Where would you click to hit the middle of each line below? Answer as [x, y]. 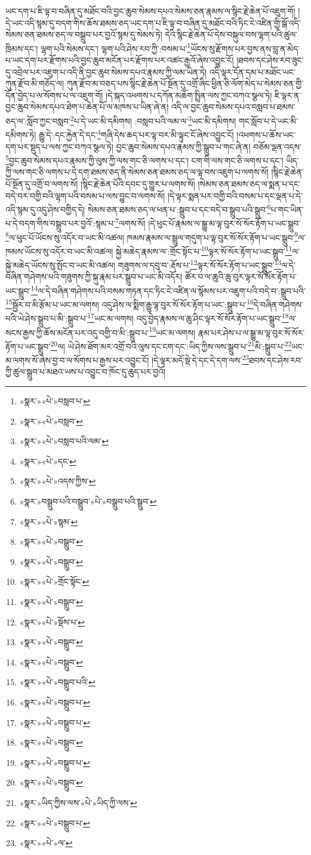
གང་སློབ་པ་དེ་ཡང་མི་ [268, 120]
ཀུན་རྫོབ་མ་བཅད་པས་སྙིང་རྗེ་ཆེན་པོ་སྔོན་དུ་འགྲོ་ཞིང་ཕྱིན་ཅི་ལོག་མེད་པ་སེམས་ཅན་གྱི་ [185, 83]
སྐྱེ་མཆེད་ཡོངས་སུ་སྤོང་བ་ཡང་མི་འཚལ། [60, 265]
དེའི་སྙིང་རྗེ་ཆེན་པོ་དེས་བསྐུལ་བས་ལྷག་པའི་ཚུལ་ [231, 34]
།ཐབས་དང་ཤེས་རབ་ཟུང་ [270, 60]
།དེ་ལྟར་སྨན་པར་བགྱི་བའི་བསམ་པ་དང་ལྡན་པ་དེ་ [235, 195]
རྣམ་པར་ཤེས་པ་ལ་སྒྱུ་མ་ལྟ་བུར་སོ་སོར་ [251, 332]
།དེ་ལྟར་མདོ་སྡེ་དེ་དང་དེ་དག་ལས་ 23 [200, 359]
